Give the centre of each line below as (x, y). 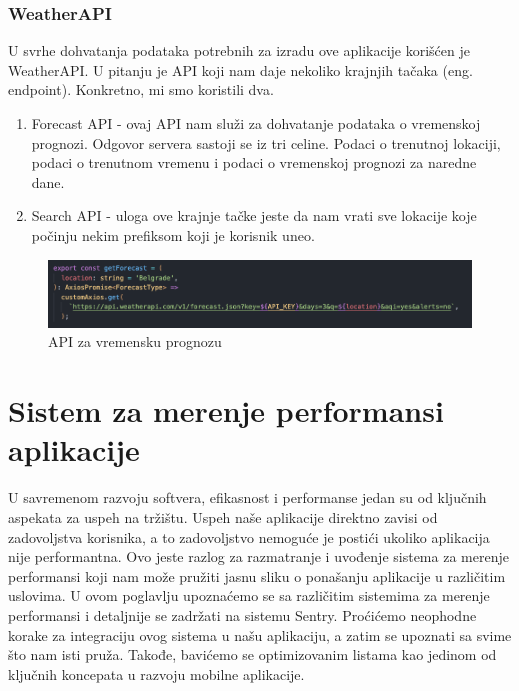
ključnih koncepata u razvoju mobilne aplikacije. (156, 673)
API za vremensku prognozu (135, 341)
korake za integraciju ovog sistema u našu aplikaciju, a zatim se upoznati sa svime (260, 634)
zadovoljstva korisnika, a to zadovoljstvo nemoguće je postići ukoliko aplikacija (249, 536)
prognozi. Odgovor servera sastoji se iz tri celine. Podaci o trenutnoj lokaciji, (266, 142)
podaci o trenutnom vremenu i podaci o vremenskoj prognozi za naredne (254, 162)
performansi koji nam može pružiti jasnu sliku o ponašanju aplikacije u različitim (257, 575)
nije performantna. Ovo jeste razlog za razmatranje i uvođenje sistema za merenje (258, 556)
